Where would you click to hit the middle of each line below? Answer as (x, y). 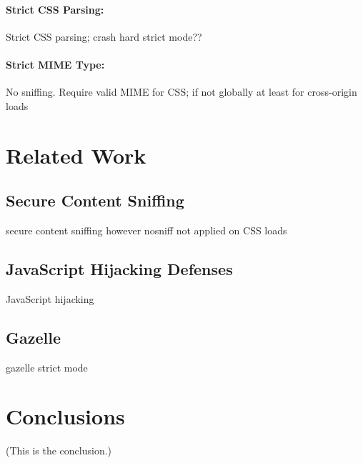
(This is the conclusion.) (59, 450)
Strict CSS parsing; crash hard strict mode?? (104, 36)
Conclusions (65, 416)
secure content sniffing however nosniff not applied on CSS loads (146, 230)
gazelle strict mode (47, 367)
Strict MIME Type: (55, 64)
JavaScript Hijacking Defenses (119, 268)
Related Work (76, 155)
